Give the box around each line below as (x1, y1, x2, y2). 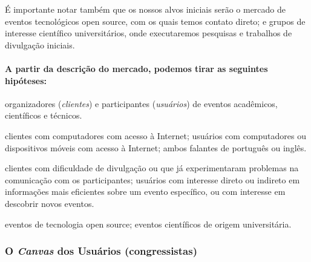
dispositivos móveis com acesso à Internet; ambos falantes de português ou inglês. (5, 141, 307, 154)
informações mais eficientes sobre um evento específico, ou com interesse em (5, 185, 286, 198)
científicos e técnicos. (5, 109, 82, 122)
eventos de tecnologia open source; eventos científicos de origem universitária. (5, 217, 292, 230)
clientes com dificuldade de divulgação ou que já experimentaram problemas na (5, 162, 299, 174)
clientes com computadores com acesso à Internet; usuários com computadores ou (5, 129, 306, 142)
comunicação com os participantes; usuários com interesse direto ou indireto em (5, 173, 300, 186)
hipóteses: (5, 74, 47, 87)
